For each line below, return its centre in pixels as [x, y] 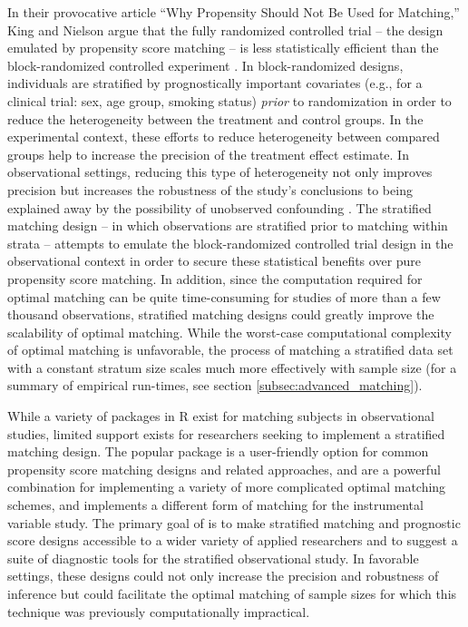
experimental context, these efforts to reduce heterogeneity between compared [224, 137]
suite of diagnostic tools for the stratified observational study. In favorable [213, 558]
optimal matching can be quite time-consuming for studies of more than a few [224, 296]
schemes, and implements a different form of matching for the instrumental [215, 505]
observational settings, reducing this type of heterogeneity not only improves [220, 172]
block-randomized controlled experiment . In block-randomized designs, [205, 65]
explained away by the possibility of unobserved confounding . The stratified [219, 207]
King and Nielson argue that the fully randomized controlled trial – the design [225, 29]
